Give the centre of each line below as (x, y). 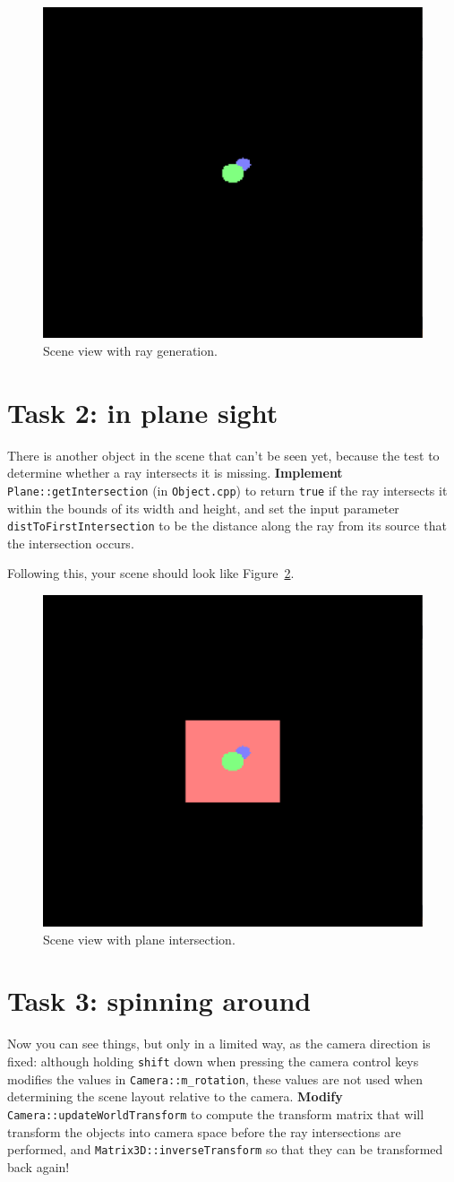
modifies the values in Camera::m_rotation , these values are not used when (215, 1078)
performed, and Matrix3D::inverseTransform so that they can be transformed (225, 1149)
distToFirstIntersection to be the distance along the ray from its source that (227, 526)
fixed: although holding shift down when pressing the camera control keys (213, 1061)
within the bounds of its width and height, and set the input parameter (203, 508)
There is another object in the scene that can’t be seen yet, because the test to (223, 455)
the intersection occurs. (71, 543)
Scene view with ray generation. (130, 350)
